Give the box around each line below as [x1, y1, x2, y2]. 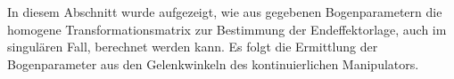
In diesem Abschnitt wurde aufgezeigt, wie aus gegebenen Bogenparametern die [7, 3, 442, 20]
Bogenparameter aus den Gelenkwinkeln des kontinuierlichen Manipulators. [7, 54, 419, 73]
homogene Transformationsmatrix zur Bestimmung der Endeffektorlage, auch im [7, 20, 447, 38]
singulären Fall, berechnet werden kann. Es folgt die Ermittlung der [7, 37, 378, 56]
